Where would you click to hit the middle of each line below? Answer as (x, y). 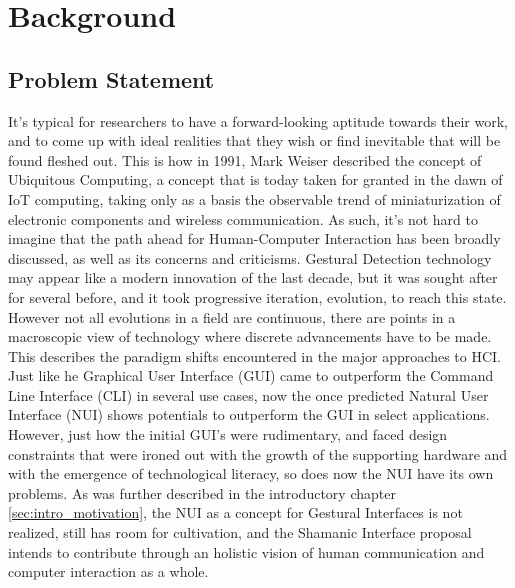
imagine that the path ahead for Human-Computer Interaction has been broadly (254, 238)
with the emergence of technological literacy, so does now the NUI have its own (251, 473)
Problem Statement (111, 78)
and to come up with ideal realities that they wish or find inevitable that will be (254, 140)
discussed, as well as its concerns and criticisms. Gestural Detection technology (250, 257)
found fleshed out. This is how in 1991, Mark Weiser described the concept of (245, 159)
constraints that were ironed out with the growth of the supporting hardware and (258, 453)
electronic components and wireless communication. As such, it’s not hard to (243, 218)
